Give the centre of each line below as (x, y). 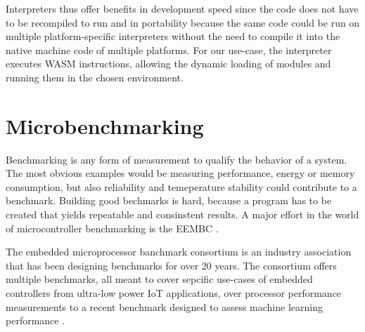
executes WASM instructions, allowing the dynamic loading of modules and (168, 64)
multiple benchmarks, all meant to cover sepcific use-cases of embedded (159, 279)
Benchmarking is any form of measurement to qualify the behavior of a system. (177, 159)
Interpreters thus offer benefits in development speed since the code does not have (182, 8)
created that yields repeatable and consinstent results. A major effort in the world (182, 214)
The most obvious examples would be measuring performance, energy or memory (180, 173)
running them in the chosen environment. (95, 77)
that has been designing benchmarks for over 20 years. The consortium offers (171, 265)
